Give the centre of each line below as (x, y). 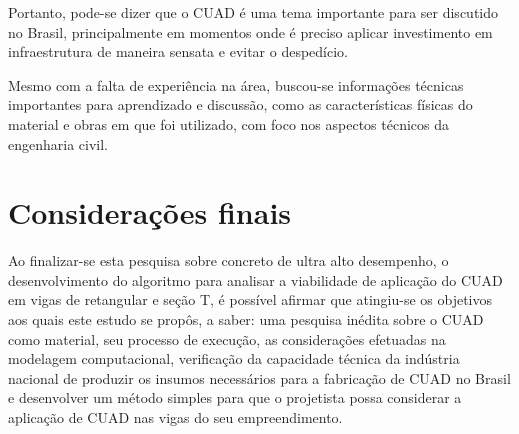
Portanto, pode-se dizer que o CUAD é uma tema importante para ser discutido (253, 12)
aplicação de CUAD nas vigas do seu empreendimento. (175, 417)
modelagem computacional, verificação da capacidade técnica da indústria (234, 358)
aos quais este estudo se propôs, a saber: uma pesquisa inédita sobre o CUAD (246, 319)
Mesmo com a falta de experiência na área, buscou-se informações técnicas (236, 84)
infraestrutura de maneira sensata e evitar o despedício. (178, 51)
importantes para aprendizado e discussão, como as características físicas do (240, 104)
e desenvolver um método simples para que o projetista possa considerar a (235, 397)
